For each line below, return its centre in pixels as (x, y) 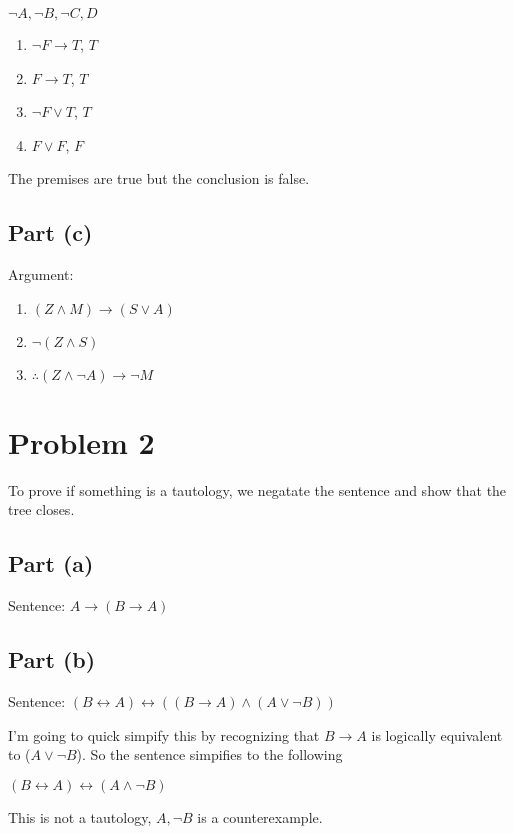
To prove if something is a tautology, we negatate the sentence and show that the (257, 489)
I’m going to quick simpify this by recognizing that (164, 734)
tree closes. (41, 509)
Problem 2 (81, 441)
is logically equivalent (437, 734)
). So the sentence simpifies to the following (209, 754)
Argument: (41, 274)
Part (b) (52, 659)
